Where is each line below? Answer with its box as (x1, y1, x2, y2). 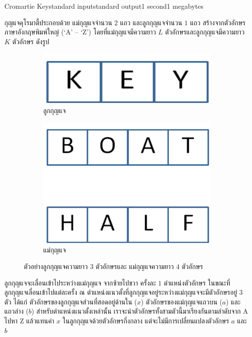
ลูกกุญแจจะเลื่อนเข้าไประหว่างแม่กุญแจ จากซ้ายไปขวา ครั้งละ (4, 277, 156, 287)
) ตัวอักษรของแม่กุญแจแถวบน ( (141, 296, 222, 306)
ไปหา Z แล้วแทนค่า (4, 315, 54, 325)
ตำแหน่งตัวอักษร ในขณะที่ (164, 277, 231, 287)
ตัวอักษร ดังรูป (12, 36, 50, 46)
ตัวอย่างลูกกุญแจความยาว (24, 261, 88, 271)
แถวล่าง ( (4, 306, 29, 316)
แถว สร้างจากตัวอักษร (190, 17, 246, 27)
